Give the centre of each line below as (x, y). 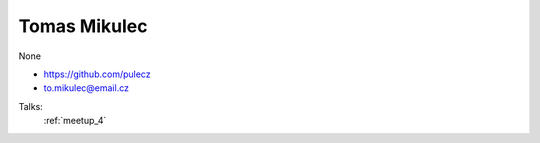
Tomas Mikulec (83, 26)
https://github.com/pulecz (97, 74)
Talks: (31, 106)
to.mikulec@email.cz (86, 88)
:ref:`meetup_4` (75, 121)
